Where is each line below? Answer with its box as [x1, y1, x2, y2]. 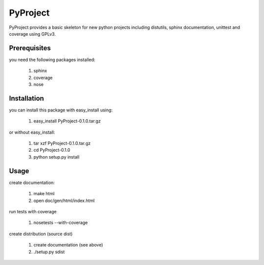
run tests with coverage [9, 208, 57, 214]
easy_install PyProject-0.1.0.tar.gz [33, 118, 101, 124]
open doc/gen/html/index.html [33, 198, 95, 204]
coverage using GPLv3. [9, 31, 56, 37]
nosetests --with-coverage [33, 220, 88, 225]
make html [33, 191, 55, 197]
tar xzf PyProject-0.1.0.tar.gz [33, 141, 91, 146]
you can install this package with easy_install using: [9, 107, 113, 113]
